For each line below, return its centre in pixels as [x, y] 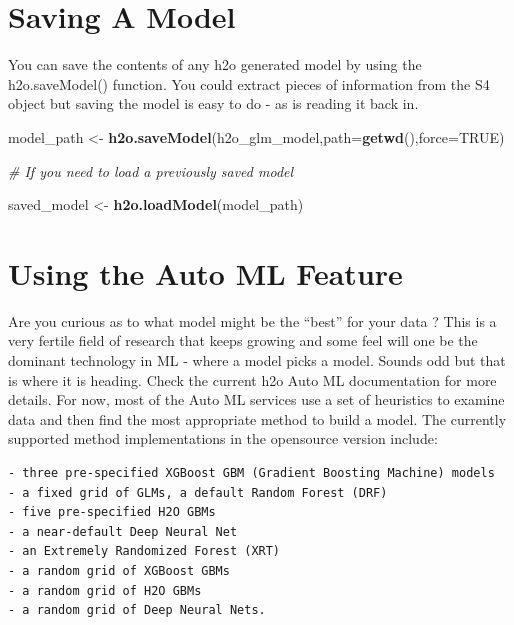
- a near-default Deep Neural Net [123, 531]
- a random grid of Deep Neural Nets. [137, 610]
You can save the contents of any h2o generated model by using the [215, 64]
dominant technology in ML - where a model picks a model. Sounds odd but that [257, 360]
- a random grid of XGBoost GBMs [119, 570]
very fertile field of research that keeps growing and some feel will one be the [243, 340]
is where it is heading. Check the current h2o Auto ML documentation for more [252, 379]
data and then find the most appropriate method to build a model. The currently [257, 418]
